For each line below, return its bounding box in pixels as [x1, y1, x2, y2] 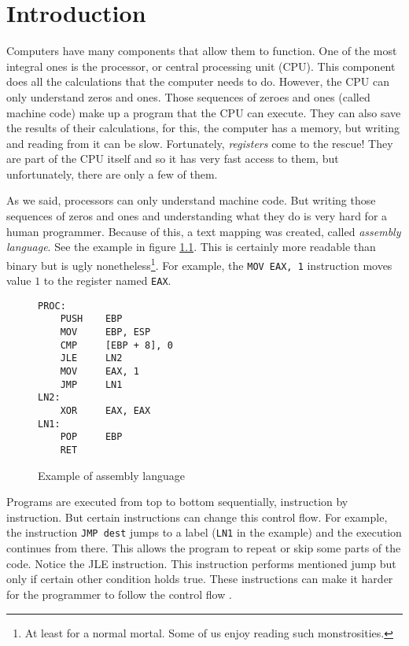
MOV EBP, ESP [60, 327, 151, 338]
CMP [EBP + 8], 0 [60, 339, 173, 351]
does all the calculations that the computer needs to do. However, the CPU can [6, 73, 389, 90]
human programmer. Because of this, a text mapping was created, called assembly [6, 223, 401, 239]
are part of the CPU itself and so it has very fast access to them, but [6, 150, 339, 167]
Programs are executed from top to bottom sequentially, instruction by [6, 493, 348, 510]
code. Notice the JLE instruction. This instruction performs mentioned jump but [6, 555, 396, 571]
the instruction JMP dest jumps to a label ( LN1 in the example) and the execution [6, 524, 402, 541]
